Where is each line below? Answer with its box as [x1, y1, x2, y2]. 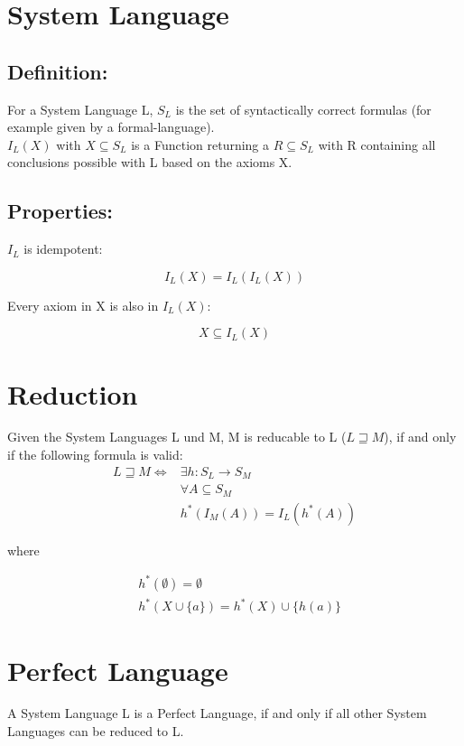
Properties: [7, 197, 114, 225]
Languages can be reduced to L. [7, 722, 184, 741]
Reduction [7, 375, 138, 412]
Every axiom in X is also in [7, 295, 159, 314]
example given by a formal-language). [7, 117, 215, 136]
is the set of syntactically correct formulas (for [175, 99, 432, 118]
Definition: [7, 57, 108, 85]
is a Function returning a [131, 135, 270, 154]
